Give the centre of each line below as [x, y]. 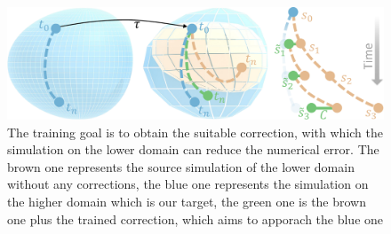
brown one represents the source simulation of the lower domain [181, 166]
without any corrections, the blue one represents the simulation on [188, 184]
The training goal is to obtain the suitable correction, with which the [195, 132]
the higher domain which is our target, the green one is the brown [187, 202]
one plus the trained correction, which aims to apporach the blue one [195, 218]
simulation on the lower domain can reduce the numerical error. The [193, 149]
